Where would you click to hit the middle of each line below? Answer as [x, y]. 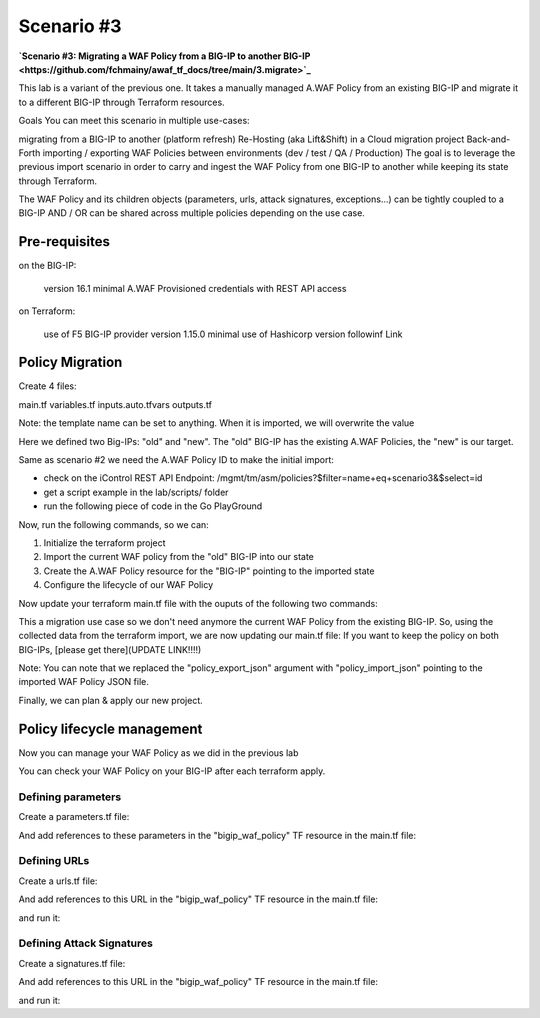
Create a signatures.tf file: [72, 963]
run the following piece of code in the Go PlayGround [153, 506]
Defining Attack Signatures [86, 943]
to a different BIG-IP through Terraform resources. [121, 102]
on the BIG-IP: [47, 266]
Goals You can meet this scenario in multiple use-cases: [134, 121]
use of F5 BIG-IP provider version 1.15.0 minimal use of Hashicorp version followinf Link [223, 334]
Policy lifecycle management [110, 728]
